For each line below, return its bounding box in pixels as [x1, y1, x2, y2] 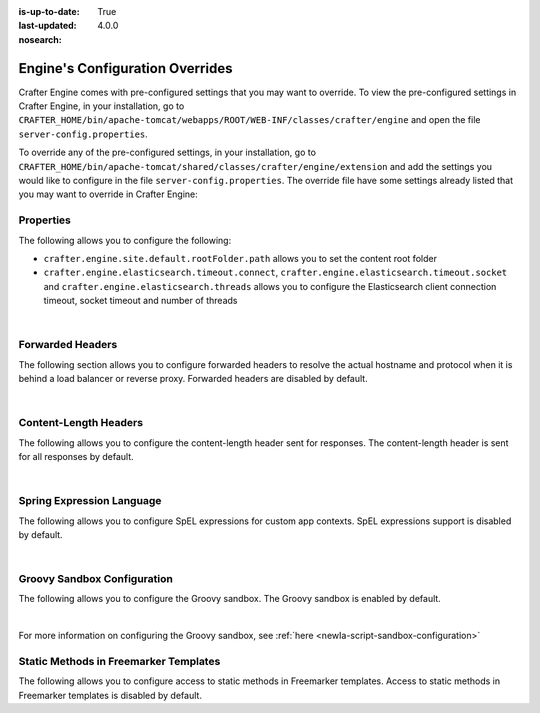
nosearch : [18, 33, 62, 45]
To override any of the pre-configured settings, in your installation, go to [18, 146, 317, 159]
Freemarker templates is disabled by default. [18, 689, 202, 701]
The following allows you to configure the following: [18, 234, 232, 246]
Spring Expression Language [18, 494, 162, 508]
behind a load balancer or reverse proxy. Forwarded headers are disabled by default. [18, 373, 369, 385]
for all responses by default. [18, 450, 134, 462]
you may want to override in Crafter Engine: [18, 188, 199, 200]
